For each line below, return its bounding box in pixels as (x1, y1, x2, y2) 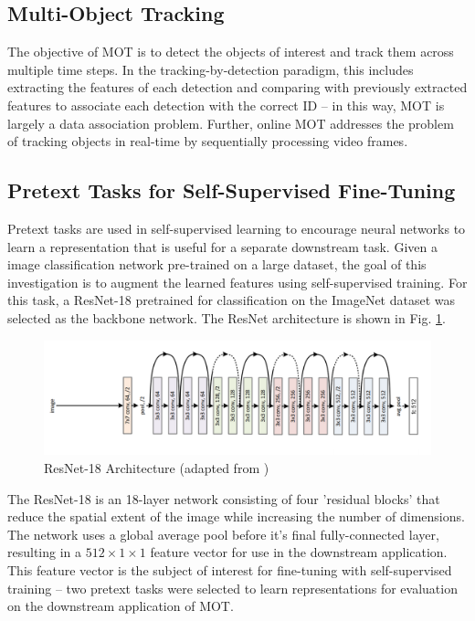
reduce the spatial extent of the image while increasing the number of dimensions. (7, 507, 465, 526)
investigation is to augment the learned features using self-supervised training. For (7, 272, 468, 291)
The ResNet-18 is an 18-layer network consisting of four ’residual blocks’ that (7, 489, 440, 508)
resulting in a (7, 542, 82, 562)
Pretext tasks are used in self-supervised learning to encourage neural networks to (7, 218, 466, 237)
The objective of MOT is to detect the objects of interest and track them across (7, 42, 454, 61)
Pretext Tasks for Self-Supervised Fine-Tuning (7, 176, 456, 205)
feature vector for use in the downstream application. (150, 542, 448, 562)
